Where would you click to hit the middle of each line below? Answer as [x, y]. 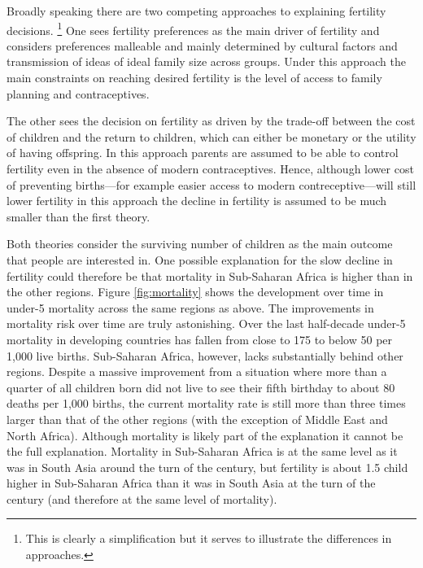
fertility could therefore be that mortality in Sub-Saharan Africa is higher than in [210, 275]
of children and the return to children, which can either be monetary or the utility [211, 136]
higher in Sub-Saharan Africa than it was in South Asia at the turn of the [191, 483]
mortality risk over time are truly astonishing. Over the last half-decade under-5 [206, 323]
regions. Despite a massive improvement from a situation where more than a [197, 371]
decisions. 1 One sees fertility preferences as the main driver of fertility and [193, 28]
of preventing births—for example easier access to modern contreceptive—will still [211, 184]
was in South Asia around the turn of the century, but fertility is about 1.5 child [207, 467]
